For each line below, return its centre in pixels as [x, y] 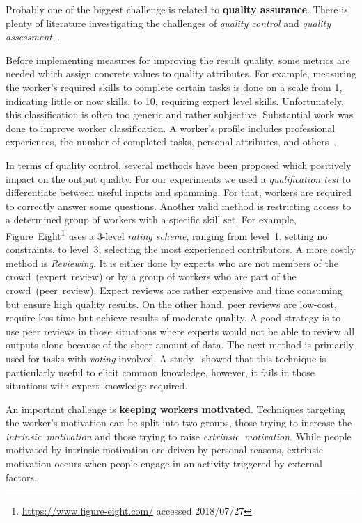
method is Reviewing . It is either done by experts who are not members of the [172, 263]
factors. [21, 477]
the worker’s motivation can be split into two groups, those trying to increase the [179, 423]
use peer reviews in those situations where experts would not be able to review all [180, 331]
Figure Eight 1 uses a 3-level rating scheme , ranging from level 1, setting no [167, 234]
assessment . [33, 37]
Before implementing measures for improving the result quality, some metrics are [178, 59]
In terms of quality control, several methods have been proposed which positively [179, 164]
